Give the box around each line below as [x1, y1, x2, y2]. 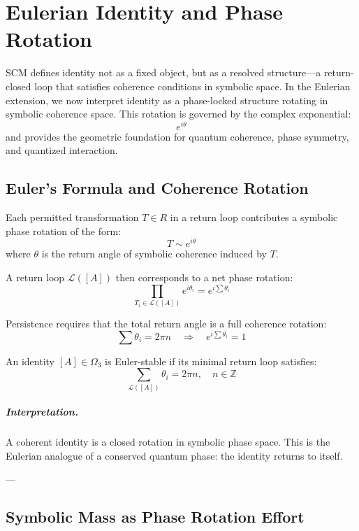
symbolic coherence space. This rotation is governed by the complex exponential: [6, 106, 351, 121]
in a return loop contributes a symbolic [170, 210, 338, 225]
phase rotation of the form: [6, 223, 122, 238]
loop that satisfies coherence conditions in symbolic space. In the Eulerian [34, 78, 351, 93]
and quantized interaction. [6, 143, 118, 157]
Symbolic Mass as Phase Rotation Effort [6, 506, 305, 528]
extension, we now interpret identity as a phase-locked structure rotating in [6, 92, 328, 107]
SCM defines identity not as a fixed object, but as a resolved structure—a [6, 65, 321, 80]
